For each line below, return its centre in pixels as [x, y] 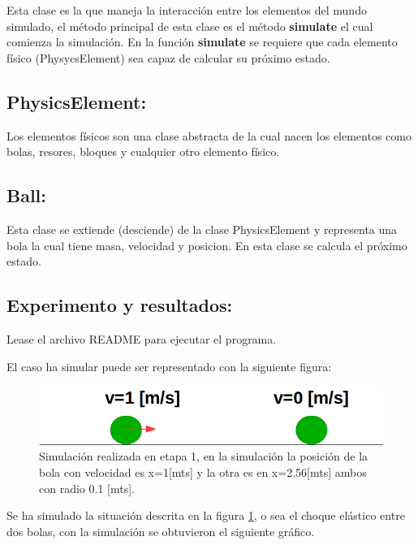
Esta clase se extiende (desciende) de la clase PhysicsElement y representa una [202, 229]
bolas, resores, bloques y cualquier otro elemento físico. [143, 151]
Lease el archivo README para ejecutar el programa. [142, 338]
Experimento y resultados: [120, 305]
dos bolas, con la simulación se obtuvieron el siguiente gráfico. [161, 531]
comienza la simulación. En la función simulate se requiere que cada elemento [202, 42]
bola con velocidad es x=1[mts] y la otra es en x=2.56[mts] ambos [203, 472]
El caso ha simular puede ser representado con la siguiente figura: [169, 366]
